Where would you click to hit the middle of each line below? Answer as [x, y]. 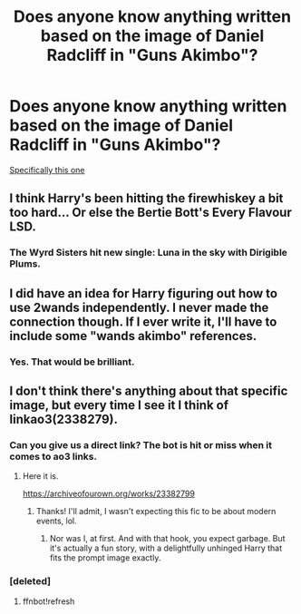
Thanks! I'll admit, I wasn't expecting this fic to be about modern [156, 512]
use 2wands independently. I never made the [139, 307]
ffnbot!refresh [49, 601]
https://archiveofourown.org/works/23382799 [108, 494]
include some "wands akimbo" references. [133, 336]
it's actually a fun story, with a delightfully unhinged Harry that [166, 548]
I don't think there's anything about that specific [149, 390]
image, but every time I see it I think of [119, 405]
